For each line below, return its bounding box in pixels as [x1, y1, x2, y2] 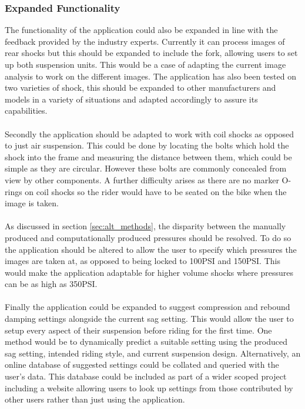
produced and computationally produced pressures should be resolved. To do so [5, 231, 291, 243]
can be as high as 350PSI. [5, 278, 98, 290]
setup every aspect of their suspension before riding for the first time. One [5, 324, 272, 336]
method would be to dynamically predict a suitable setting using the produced [5, 335, 288, 348]
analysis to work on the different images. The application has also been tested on [5, 70, 296, 82]
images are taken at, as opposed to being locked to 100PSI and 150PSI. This [5, 255, 280, 267]
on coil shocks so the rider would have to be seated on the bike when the [25, 185, 287, 197]
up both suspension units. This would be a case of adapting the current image [5, 58, 286, 70]
